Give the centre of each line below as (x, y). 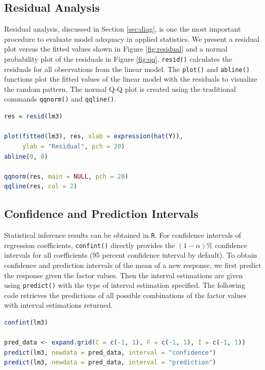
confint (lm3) (26, 323)
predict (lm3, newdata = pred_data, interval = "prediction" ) (110, 363)
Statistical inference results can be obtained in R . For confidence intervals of (123, 235)
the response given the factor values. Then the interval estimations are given (124, 275)
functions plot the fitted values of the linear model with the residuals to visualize (131, 79)
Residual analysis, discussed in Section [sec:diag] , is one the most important (123, 29)
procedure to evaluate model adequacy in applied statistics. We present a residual (132, 39)
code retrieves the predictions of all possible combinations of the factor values (125, 295)
